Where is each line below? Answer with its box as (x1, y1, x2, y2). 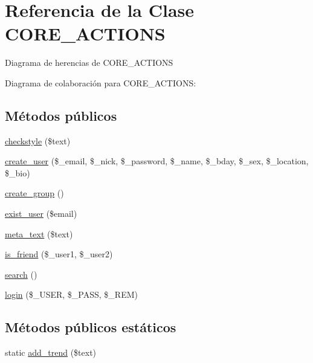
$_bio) (5, 166, 30, 179)
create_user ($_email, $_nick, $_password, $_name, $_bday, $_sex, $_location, (5, 155, 309, 167)
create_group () (5, 187, 64, 199)
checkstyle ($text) (5, 134, 71, 147)
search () (5, 268, 37, 280)
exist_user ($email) (5, 207, 77, 220)
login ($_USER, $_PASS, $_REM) (5, 288, 138, 301)
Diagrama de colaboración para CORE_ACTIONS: (5, 76, 196, 89)
